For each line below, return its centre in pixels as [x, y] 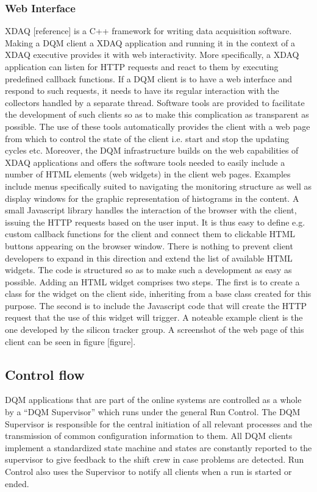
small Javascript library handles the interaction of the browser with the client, [151, 210]
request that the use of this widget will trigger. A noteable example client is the [154, 317]
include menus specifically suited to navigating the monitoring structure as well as [158, 186]
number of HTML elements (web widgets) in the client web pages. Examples [148, 174]
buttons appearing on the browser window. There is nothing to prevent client [149, 245]
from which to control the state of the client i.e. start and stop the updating [147, 138]
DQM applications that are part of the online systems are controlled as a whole [153, 400]
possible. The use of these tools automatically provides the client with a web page [158, 126]
